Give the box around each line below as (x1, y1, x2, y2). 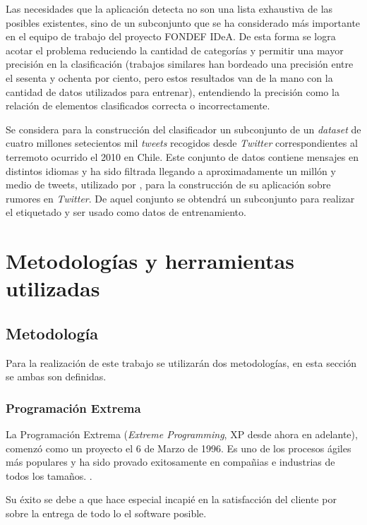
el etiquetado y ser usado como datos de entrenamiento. (6, 205, 246, 219)
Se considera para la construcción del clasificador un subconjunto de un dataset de (6, 121, 361, 136)
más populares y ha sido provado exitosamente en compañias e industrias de (6, 454, 335, 469)
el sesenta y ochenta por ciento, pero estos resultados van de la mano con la (6, 70, 333, 85)
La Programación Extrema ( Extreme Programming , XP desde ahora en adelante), (6, 427, 358, 442)
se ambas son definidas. (6, 369, 107, 384)
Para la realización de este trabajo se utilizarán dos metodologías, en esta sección (6, 355, 356, 370)
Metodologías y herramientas (6, 246, 294, 275)
